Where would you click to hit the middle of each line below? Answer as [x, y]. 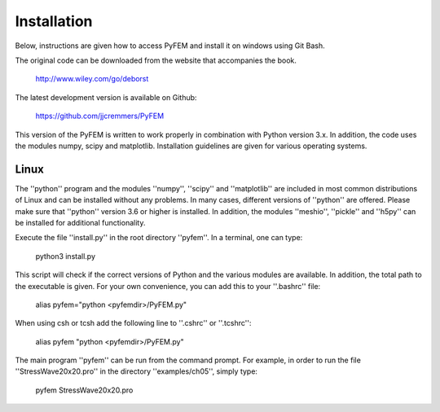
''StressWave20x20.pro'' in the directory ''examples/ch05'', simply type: [136, 371]
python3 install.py [66, 256]
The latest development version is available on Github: [106, 97]
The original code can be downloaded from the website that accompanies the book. [156, 60]
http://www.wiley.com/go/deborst [92, 79]
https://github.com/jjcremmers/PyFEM [100, 116]
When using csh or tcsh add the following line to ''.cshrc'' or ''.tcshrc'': [133, 323]
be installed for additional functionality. [80, 222]
